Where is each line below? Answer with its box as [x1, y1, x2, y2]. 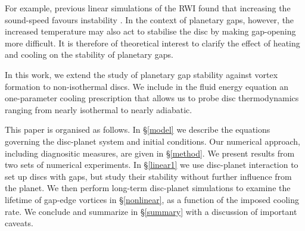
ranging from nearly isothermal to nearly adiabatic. [5, 103, 192, 115]
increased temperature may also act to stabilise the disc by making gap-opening [5, 25, 296, 38]
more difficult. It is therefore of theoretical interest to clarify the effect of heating [5, 36, 300, 49]
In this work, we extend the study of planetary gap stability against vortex [5, 68, 278, 80]
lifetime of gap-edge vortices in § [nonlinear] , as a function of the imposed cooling [5, 193, 299, 205]
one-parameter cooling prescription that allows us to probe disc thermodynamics [5, 92, 299, 104]
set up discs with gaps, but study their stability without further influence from [5, 170, 292, 182]
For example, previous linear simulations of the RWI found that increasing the [5, 2, 291, 14]
